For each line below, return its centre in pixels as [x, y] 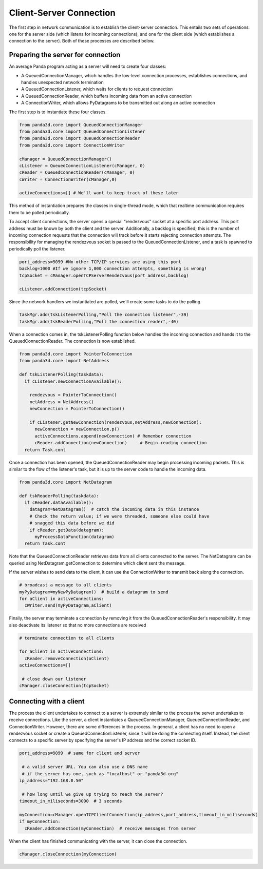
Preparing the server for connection [65, 55]
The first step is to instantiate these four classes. [58, 112]
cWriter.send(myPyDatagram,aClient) [68, 606]
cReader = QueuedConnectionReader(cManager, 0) [77, 173]
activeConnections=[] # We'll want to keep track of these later [99, 193]
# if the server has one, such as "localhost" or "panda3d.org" [100, 774]
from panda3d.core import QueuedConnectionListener [82, 131]
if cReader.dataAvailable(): [59, 503]
